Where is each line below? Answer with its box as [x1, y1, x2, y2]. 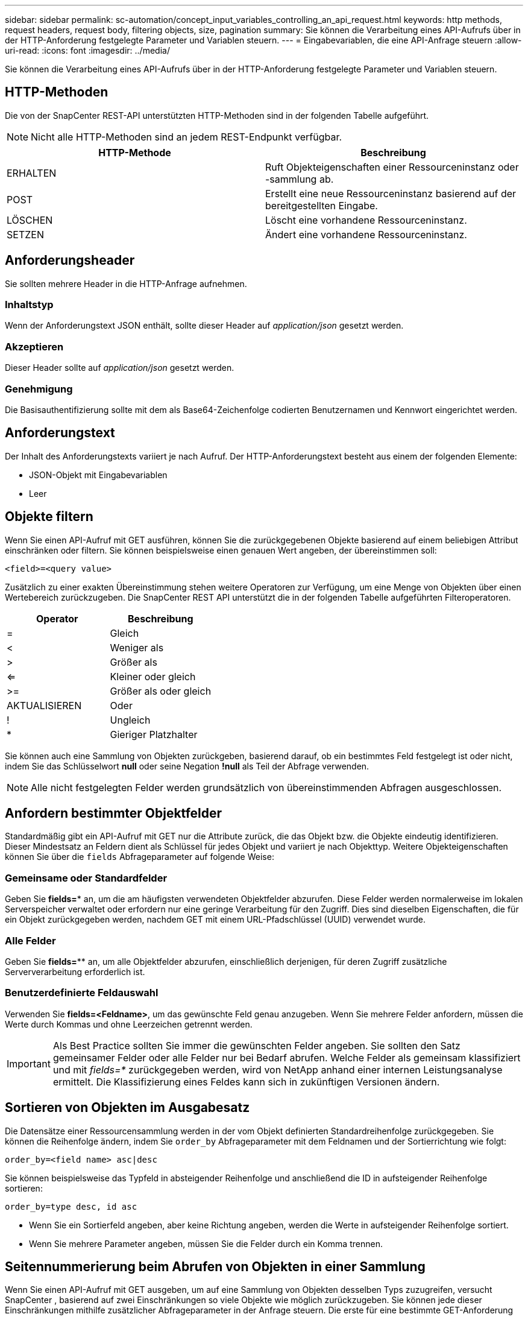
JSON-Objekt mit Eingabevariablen [29, 469, 168, 480]
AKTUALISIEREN [7, 699, 82, 712]
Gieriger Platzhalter [110, 728, 198, 741]
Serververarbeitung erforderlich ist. [5, 966, 145, 977]
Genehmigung [5, 382, 73, 395]
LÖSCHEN [7, 213, 53, 226]
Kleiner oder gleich [110, 670, 196, 683]
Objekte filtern [5, 509, 93, 525]
